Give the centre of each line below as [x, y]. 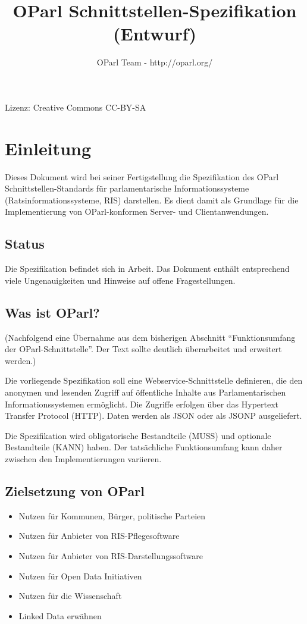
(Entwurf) [155, 34]
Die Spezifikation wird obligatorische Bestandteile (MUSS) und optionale [138, 435]
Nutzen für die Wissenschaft [70, 596]
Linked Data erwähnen [60, 615]
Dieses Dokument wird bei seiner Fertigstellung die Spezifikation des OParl [142, 176]
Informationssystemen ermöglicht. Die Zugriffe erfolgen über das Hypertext [142, 404]
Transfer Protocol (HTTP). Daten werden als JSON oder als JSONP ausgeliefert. [153, 416]
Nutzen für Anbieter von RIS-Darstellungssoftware [111, 555]
